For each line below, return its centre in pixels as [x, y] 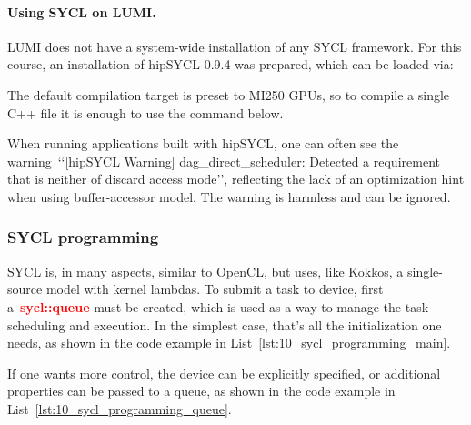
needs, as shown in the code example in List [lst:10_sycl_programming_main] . [229, 343]
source [25, 289]
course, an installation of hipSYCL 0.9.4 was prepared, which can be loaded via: [230, 64]
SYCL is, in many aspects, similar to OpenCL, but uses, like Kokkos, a [205, 271]
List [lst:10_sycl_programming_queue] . [120, 408]
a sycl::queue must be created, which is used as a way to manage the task [218, 306]
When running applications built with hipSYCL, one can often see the [203, 143]
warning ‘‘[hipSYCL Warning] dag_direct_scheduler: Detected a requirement [224, 161]
